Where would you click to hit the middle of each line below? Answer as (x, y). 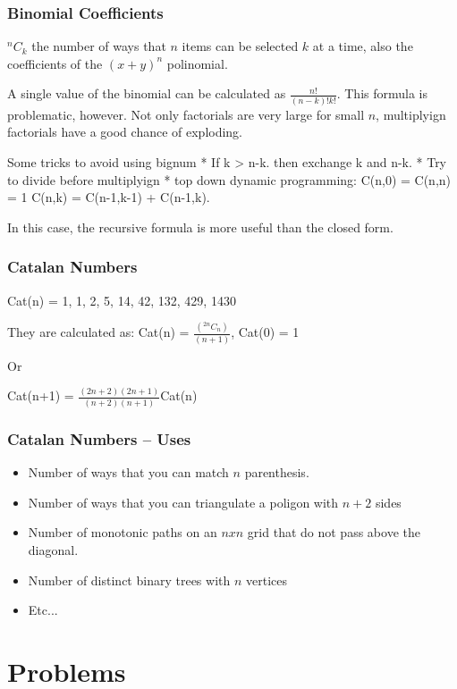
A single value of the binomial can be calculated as (147, 93)
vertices (266, 580)
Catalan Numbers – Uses (99, 438)
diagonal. (53, 549)
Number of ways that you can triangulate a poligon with (183, 502)
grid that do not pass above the (334, 532)
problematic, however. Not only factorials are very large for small (186, 114)
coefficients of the (55, 63)
